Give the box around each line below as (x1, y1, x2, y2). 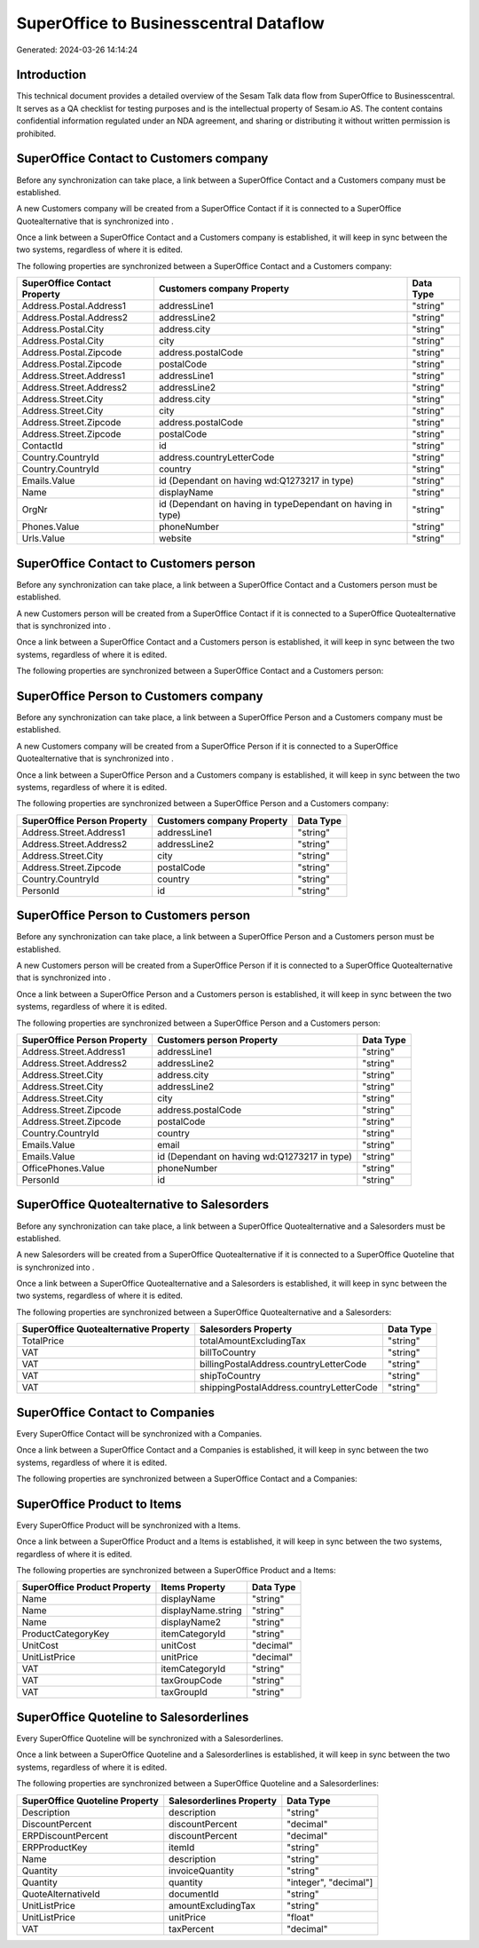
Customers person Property (156, 1034, 279, 1047)
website (158, 533, 192, 545)
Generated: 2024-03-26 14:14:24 (16, 44, 138, 55)
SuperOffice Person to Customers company (16, 688, 263, 703)
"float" (287, 1911, 314, 1923)
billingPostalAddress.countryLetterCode (200, 1358, 367, 1371)
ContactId (21, 439, 64, 452)
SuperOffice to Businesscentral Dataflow (16, 13, 326, 33)
